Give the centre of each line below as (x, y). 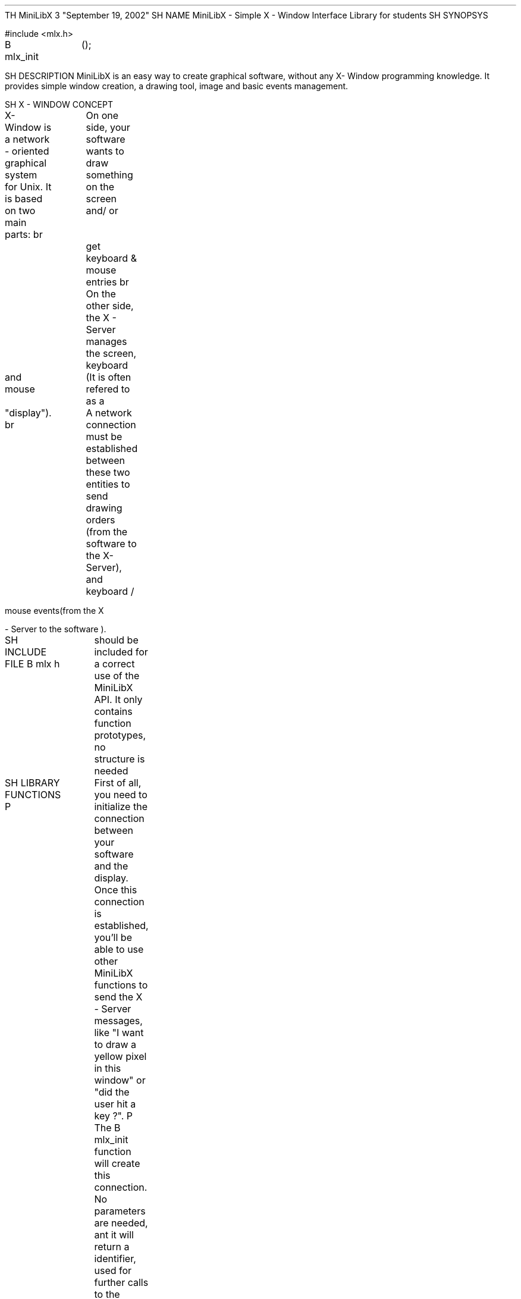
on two (20, 211)
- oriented (27, 151)
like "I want (119, 1033)
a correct (114, 664)
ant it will (114, 1235)
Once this (116, 890)
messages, (118, 1021)
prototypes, (120, 735)
